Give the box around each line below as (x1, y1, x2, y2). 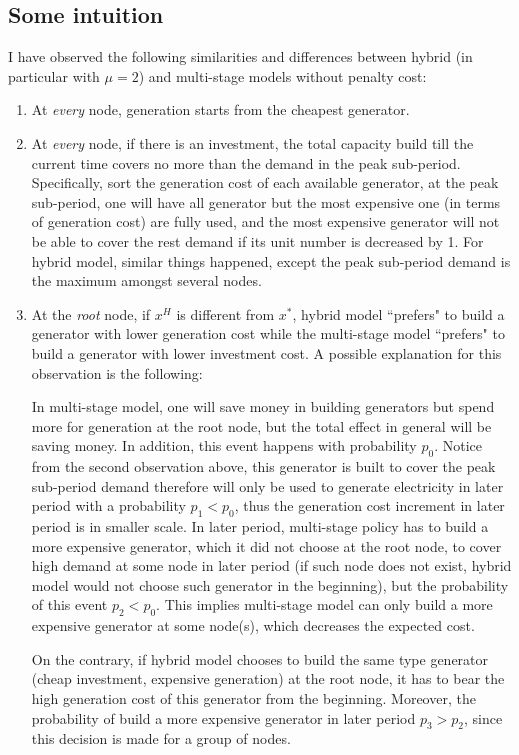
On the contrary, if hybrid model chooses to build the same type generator (31, 648, 489, 669)
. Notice (434, 435, 482, 456)
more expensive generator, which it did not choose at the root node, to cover (31, 535, 502, 556)
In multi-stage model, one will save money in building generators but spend (31, 396, 495, 417)
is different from (176, 303, 275, 324)
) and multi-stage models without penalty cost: (138, 65, 427, 86)
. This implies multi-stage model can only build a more (156, 594, 493, 615)
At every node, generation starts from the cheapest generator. (31, 99, 410, 120)
